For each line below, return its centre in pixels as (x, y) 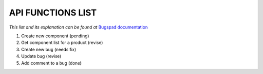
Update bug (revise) (41, 56)
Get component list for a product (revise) (62, 43)
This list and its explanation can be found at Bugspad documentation (78, 27)
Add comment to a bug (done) (51, 63)
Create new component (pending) (55, 36)
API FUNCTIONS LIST (53, 13)
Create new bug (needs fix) (49, 49)
